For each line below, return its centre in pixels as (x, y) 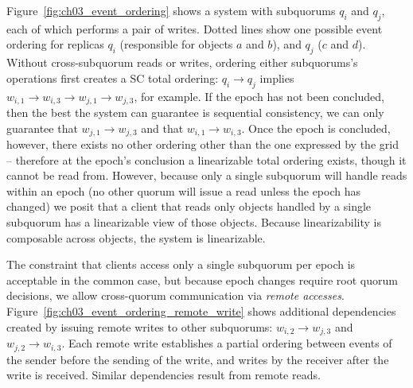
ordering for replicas (55, 44)
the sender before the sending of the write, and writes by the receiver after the (198, 359)
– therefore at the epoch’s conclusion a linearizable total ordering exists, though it (206, 159)
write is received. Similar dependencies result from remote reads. (164, 375)
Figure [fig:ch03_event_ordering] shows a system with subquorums (171, 10)
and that (162, 128)
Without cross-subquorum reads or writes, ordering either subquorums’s (182, 62)
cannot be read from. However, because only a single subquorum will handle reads (207, 175)
